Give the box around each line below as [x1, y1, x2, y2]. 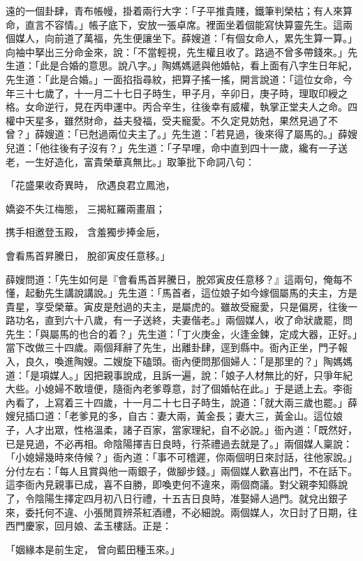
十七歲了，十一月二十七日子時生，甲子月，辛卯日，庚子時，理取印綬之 [24, 85, 348, 100]
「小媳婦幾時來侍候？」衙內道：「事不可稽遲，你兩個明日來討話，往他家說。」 [6, 450, 357, 464]
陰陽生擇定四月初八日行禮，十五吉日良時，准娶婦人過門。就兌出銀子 [34, 491, 348, 505]
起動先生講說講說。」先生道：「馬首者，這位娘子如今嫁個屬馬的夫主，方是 [24, 285, 357, 300]
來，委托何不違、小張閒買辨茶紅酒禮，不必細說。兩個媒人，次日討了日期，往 [6, 504, 357, 519]
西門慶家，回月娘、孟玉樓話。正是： [6, 518, 172, 533]
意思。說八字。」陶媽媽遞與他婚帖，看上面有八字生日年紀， [88, 58, 357, 73]
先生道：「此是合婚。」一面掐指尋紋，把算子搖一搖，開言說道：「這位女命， [6, 71, 343, 86]
